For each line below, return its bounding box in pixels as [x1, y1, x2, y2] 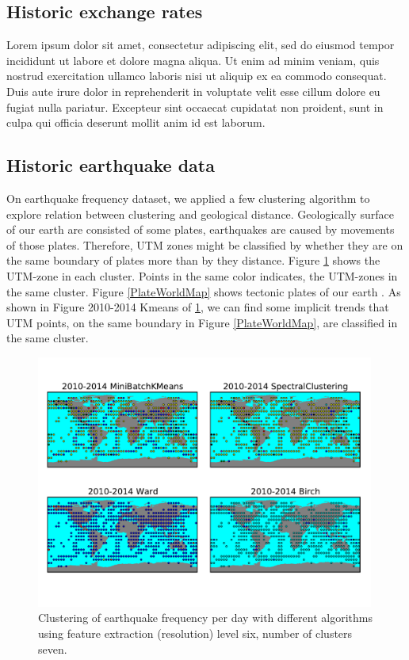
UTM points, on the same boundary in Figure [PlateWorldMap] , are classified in [6, 314, 398, 330]
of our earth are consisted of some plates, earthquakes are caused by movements [6, 221, 395, 238]
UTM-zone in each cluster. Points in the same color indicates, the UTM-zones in [6, 267, 398, 284]
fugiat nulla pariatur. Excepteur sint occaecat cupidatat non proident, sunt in [6, 98, 384, 115]
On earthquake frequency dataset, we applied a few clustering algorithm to [6, 189, 370, 206]
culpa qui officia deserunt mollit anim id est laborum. [6, 114, 266, 131]
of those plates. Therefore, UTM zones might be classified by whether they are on [6, 236, 403, 253]
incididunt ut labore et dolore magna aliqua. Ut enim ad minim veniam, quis [6, 52, 380, 68]
